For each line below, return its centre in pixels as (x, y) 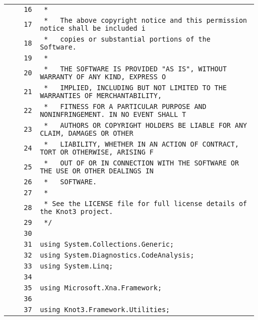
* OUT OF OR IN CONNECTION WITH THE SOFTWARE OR (141, 163)
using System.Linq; (76, 266)
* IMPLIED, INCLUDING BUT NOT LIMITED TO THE (135, 88)
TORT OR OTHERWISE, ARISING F (97, 152)
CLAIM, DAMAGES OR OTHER (87, 133)
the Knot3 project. (76, 212)
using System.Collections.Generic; (107, 244)
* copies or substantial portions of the (127, 39)
